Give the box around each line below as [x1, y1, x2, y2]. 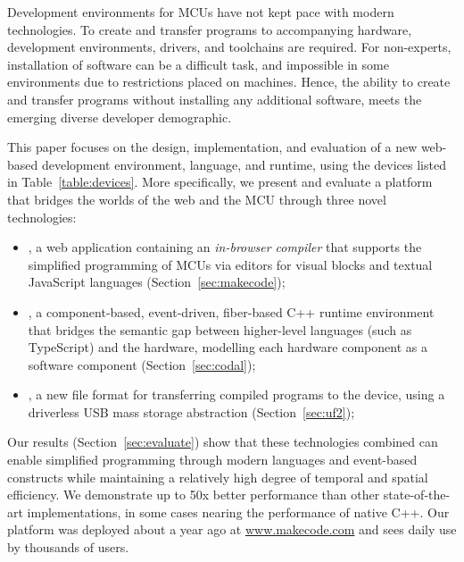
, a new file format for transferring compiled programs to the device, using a [28, 385, 445, 404]
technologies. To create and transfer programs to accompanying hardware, [7, 20, 412, 38]
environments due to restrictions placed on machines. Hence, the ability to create [7, 72, 451, 91]
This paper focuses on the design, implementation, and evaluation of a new [7, 138, 418, 156]
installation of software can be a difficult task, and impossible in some [7, 55, 389, 73]
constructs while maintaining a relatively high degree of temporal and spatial [7, 467, 428, 486]
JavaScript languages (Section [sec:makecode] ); [28, 273, 286, 291]
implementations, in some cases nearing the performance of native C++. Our [27, 502, 450, 521]
